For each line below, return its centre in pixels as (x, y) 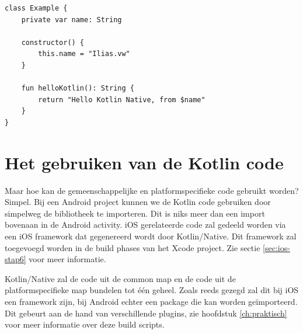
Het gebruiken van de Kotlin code (144, 162)
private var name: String (72, 20)
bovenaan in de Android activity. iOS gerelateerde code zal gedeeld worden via (145, 225)
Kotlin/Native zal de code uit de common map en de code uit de (120, 278)
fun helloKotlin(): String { (78, 88)
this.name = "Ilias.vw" (84, 54)
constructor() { (53, 42)
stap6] (15, 259)
